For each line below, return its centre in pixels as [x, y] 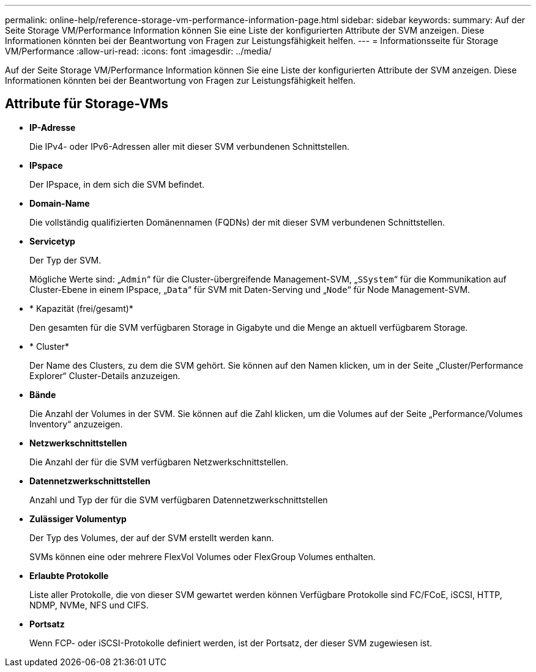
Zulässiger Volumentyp [78, 519]
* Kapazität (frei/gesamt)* [81, 308]
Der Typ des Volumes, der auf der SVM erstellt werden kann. [152, 537]
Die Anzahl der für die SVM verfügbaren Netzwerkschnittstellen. [159, 462]
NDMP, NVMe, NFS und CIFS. [89, 605]
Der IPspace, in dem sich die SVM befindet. [117, 184]
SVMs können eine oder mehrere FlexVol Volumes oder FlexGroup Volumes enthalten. [203, 556]
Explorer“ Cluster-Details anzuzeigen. [105, 375]
